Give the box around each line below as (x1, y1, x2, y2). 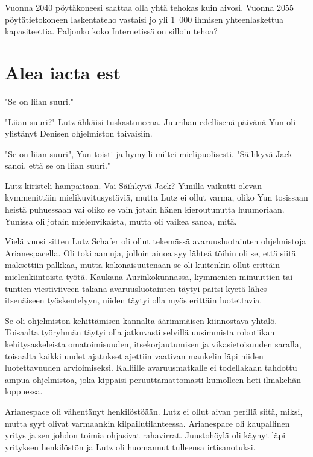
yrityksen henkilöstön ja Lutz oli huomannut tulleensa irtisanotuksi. (5, 440, 256, 453)
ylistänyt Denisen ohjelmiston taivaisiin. (5, 127, 153, 140)
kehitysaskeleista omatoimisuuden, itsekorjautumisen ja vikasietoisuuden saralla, (5, 338, 302, 350)
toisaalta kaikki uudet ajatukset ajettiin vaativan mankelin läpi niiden (5, 349, 264, 362)
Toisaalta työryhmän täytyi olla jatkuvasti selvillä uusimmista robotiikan (5, 326, 275, 338)
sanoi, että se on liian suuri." (5, 159, 111, 172)
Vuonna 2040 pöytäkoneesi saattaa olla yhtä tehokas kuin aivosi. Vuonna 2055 (5, 1, 294, 13)
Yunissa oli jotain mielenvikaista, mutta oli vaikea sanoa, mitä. (5, 214, 237, 227)
